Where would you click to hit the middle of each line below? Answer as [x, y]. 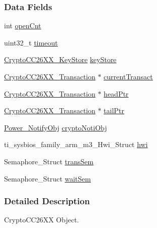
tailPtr [114, 110]
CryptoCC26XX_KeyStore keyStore [60, 59]
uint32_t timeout [31, 42]
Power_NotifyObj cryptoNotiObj [56, 127]
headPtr [116, 93]
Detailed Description [47, 201]
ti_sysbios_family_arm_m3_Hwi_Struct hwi [76, 144]
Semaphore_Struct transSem [49, 161]
